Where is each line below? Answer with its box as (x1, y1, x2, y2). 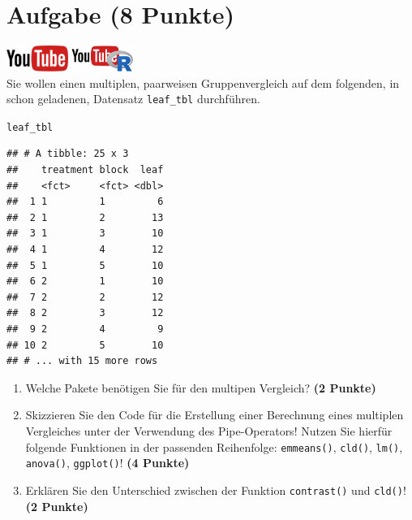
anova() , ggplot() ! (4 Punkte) (25, 454, 190, 471)
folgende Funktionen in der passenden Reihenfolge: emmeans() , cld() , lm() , (25, 438, 403, 455)
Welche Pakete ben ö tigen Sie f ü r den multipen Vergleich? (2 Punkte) (25, 379, 376, 396)
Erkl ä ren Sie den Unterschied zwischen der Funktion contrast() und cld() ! (25, 481, 406, 498)
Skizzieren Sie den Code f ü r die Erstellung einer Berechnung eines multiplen (25, 406, 404, 423)
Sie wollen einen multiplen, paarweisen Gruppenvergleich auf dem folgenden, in (6, 74, 400, 91)
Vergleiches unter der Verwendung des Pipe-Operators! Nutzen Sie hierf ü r (25, 422, 393, 439)
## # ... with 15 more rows (6, 355, 158, 367)
